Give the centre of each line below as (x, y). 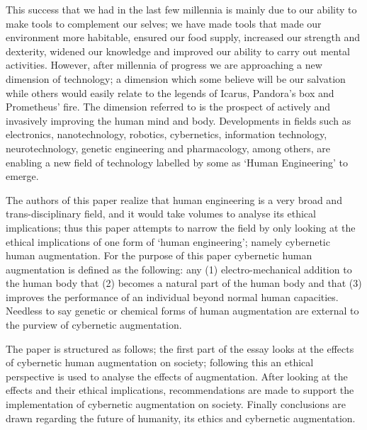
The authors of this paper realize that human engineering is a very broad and (174, 199)
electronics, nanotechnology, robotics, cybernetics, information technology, (166, 134)
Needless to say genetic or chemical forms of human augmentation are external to (182, 311)
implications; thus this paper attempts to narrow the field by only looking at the (181, 227)
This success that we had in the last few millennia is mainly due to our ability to (181, 9)
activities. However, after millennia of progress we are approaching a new (164, 65)
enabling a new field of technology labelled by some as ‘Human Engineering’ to (177, 162)
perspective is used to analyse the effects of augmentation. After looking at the (177, 376)
